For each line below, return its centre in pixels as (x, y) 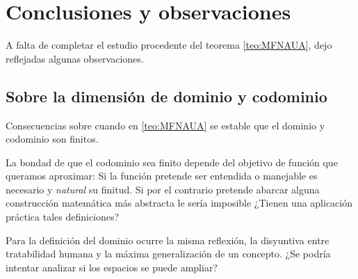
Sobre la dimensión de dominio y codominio (166, 96)
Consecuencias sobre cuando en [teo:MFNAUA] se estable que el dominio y (165, 125)
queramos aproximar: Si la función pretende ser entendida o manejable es (162, 176)
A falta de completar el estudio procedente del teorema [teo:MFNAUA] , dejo (169, 45)
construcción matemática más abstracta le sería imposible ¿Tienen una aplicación (179, 203)
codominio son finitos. (52, 139)
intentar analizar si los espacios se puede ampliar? (112, 267)
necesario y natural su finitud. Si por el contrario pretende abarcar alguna (163, 189)
